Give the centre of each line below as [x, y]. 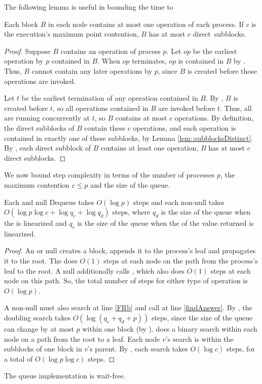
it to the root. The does [41, 261]
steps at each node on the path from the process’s [181, 261]
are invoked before [187, 108]
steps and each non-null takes [179, 202]
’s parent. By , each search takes [138, 349]
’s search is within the [199, 338]
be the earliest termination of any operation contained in [110, 98]
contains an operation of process [110, 51]
